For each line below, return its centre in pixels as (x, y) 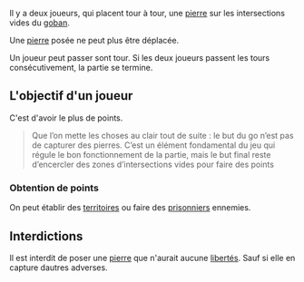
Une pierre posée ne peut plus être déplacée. (94, 40)
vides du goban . (39, 23)
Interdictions (46, 236)
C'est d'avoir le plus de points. (66, 118)
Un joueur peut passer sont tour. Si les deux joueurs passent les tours (140, 58)
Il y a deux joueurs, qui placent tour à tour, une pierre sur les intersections (147, 13)
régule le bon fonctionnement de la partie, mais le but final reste (151, 154)
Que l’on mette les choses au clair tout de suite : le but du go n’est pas (162, 135)
